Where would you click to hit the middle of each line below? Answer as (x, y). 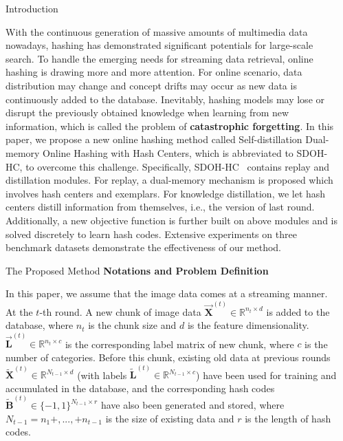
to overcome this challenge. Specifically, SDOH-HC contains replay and (177, 166)
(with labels (102, 375)
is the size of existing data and (170, 418)
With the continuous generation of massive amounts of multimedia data (157, 31)
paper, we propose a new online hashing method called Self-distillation (154, 139)
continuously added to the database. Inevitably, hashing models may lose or (165, 99)
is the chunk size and (132, 325)
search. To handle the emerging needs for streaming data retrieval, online (159, 58)
